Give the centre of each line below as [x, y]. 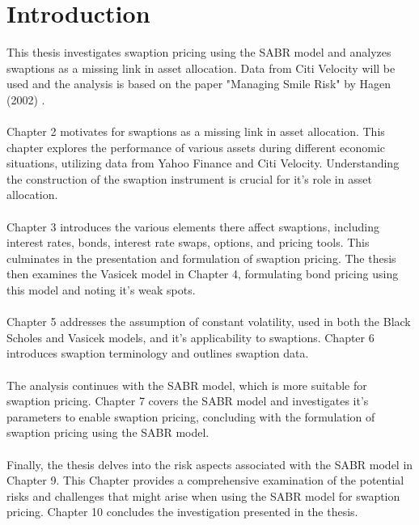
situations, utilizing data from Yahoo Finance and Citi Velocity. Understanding [203, 163]
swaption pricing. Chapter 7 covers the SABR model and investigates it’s [188, 401]
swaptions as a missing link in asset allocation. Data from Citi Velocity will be [201, 68]
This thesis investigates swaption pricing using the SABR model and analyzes [199, 52]
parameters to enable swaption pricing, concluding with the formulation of [191, 416]
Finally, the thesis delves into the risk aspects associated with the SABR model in [210, 464]
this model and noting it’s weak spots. [101, 290]
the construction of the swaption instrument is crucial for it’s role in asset [189, 178]
